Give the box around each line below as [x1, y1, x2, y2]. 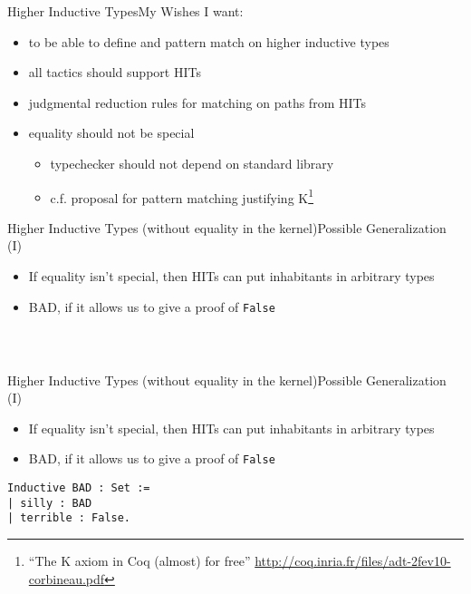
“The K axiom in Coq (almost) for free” [28, 550, 251, 570]
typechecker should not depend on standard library [50, 153, 334, 172]
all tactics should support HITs [28, 63, 201, 82]
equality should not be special [28, 123, 195, 142]
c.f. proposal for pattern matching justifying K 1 [50, 185, 314, 207]
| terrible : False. [7, 511, 131, 525]
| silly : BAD [7, 496, 92, 510]
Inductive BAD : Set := [7, 482, 150, 494]
